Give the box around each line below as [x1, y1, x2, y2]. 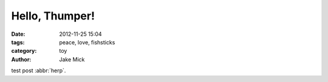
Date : [11, 30, 26, 38]
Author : [11, 55, 32, 63]
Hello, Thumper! [11, 9, 95, 22]
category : [11, 47, 37, 55]
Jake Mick [59, 55, 85, 63]
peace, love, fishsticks [59, 38, 115, 46]
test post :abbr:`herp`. [11, 67, 66, 74]
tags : [11, 38, 25, 46]
